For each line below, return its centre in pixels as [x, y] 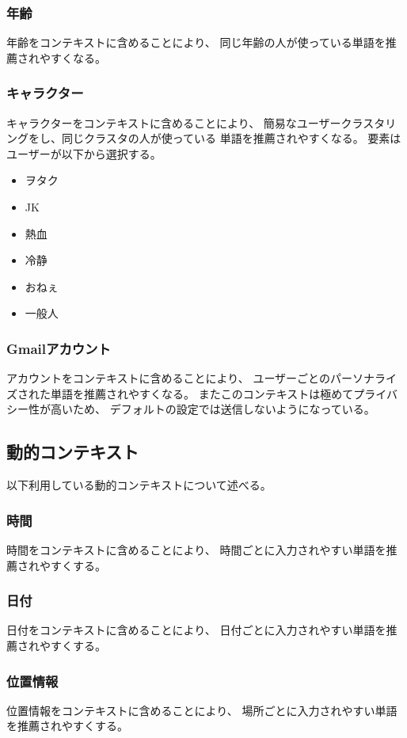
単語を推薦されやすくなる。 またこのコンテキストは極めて [202, 393]
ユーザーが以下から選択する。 [84, 153]
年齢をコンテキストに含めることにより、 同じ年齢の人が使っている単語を [196, 42]
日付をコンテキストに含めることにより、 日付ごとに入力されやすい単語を [196, 630]
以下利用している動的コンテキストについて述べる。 [139, 485]
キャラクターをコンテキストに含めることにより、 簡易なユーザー [174, 122]
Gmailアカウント [59, 348]
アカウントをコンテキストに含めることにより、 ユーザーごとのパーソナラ [196, 378]
